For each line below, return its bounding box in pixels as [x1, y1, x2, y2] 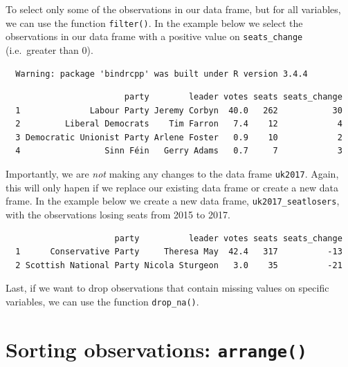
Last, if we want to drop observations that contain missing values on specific [6, 281, 329, 295]
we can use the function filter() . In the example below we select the [6, 15, 303, 30]
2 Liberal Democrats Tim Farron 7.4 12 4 [15, 119, 342, 129]
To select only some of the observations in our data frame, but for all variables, [6, 2, 341, 16]
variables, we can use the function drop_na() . [6, 294, 199, 308]
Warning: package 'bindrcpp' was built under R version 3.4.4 [15, 68, 308, 79]
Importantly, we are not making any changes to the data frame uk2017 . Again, [6, 167, 339, 181]
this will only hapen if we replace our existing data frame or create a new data [6, 180, 338, 194]
